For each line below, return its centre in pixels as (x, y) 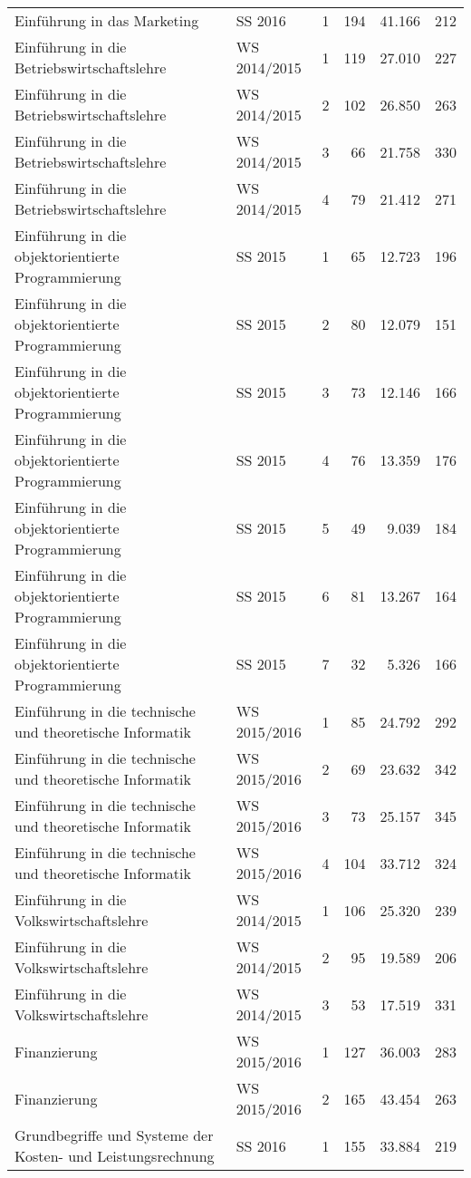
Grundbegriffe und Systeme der (114, 1135)
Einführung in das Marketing (107, 20)
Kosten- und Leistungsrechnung (115, 1156)
